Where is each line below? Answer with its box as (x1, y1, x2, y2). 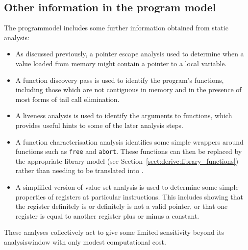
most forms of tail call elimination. (15, 94, 120, 104)
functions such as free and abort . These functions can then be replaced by (15, 146, 242, 156)
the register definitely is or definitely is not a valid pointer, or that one (15, 201, 228, 211)
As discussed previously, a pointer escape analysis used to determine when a (15, 49, 244, 59)
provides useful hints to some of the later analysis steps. (15, 120, 183, 130)
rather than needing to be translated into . (15, 165, 144, 175)
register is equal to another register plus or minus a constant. (15, 210, 199, 221)
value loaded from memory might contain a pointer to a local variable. (15, 58, 227, 68)
